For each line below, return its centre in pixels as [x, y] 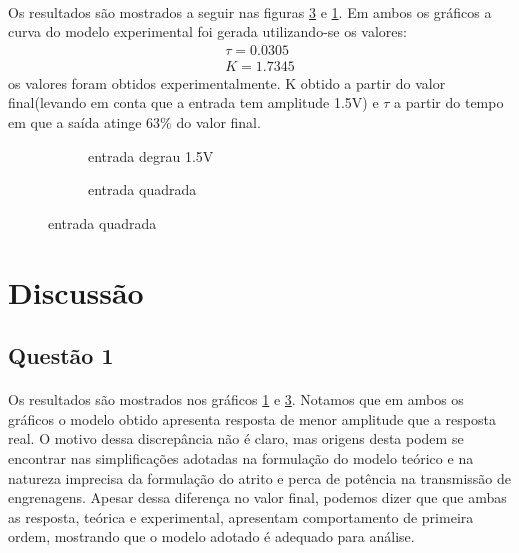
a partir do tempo [449, 102]
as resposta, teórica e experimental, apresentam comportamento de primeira [241, 516]
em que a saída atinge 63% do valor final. [134, 122]
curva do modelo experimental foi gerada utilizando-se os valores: [207, 31]
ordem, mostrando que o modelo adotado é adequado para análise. [211, 536]
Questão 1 [61, 355]
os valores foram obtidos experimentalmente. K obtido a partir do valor [227, 82]
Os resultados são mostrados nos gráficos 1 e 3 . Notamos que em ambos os [236, 399]
